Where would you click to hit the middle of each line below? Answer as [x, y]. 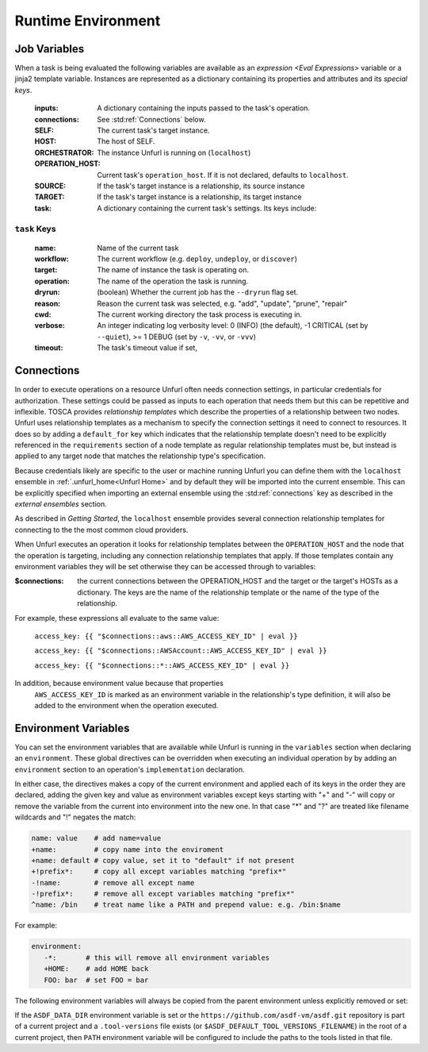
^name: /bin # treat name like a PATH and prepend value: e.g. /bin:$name [186, 905]
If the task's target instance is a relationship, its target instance [199, 197]
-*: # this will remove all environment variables [157, 958]
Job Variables [50, 49]
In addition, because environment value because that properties [119, 684]
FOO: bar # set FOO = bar [96, 980]
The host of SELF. [126, 141]
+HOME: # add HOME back [96, 969]
